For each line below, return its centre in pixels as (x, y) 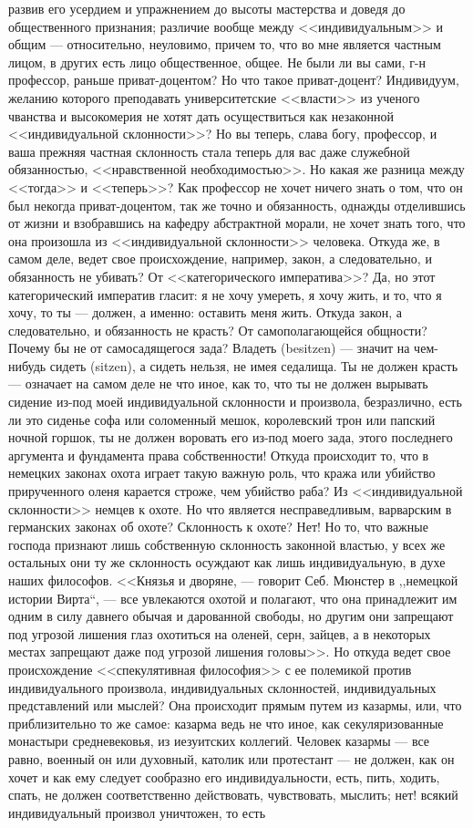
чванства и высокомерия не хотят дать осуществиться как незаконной (201, 115)
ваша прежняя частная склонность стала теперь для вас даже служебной (209, 151)
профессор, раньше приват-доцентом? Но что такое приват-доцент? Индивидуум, (234, 80)
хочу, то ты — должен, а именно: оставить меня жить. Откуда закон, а (206, 312)
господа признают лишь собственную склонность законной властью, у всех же (227, 544)
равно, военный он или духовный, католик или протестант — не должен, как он (231, 758)
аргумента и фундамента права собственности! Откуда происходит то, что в (219, 455)
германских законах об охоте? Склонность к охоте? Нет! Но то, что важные (218, 527)
